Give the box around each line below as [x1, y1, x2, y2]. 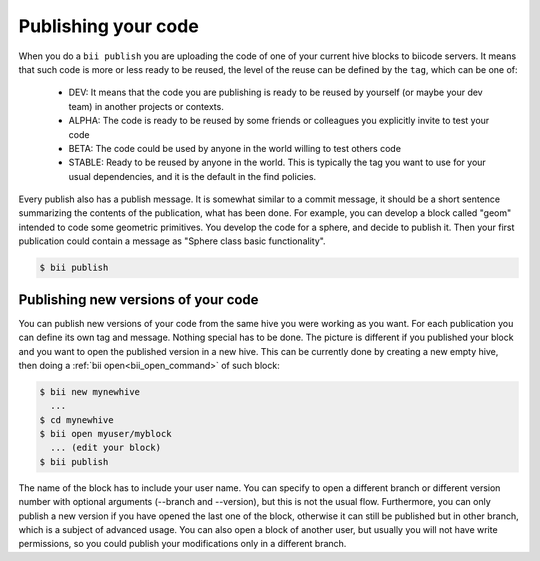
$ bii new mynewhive [39, 386, 140, 397]
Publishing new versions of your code [18, 291, 259, 308]
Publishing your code [18, 15, 199, 37]
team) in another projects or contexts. [68, 100, 224, 112]
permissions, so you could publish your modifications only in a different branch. [18, 538, 347, 550]
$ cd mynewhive [39, 414, 114, 425]
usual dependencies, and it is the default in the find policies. [68, 170, 317, 182]
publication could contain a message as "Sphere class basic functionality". [18, 235, 326, 247]
